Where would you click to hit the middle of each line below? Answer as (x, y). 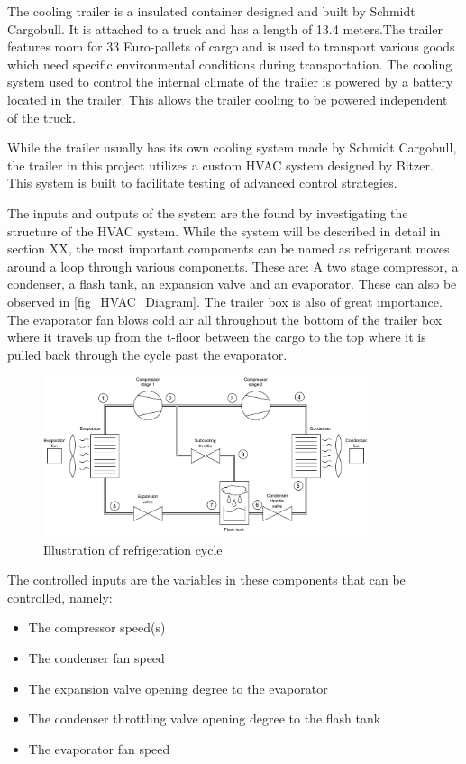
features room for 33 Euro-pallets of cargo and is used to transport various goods (231, 46)
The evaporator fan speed (99, 748)
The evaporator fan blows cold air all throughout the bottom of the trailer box (225, 319)
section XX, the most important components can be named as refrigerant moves (228, 249)
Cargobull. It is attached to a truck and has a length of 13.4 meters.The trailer (225, 28)
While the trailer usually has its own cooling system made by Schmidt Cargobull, (232, 147)
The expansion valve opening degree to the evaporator (178, 688)
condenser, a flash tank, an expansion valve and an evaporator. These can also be (232, 284)
